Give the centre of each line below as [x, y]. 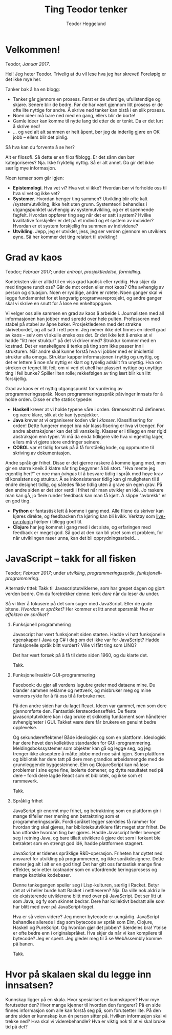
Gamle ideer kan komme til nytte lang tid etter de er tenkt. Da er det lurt [88, 121]
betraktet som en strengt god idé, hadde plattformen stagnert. [78, 843]
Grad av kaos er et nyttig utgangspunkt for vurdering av [64, 388]
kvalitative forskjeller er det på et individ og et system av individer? [83, 220]
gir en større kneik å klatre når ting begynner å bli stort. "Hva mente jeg [80, 468]
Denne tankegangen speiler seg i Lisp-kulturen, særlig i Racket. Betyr [86, 885]
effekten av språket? [27, 614]
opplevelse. [25, 727]
